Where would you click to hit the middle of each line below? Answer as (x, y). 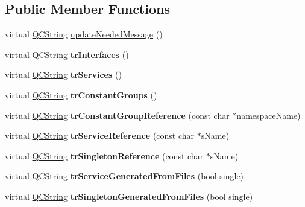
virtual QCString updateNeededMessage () (84, 34)
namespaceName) (269, 115)
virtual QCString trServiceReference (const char (100, 135)
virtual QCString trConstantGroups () (81, 94)
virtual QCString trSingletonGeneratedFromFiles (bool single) (129, 196)
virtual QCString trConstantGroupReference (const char (117, 115)
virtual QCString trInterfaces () (67, 54)
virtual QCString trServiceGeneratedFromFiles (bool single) (124, 176)
